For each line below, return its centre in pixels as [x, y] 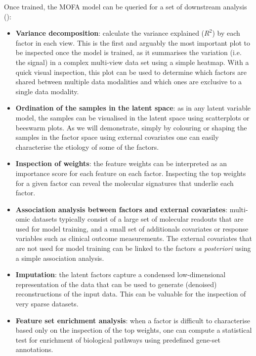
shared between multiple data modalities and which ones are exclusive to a [129, 82]
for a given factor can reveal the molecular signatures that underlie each [125, 183]
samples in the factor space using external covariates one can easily [117, 137]
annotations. [34, 349]
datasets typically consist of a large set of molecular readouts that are [138, 219]
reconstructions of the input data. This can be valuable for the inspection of [131, 294]
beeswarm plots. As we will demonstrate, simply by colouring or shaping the [131, 127]
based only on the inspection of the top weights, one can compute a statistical [134, 330]
